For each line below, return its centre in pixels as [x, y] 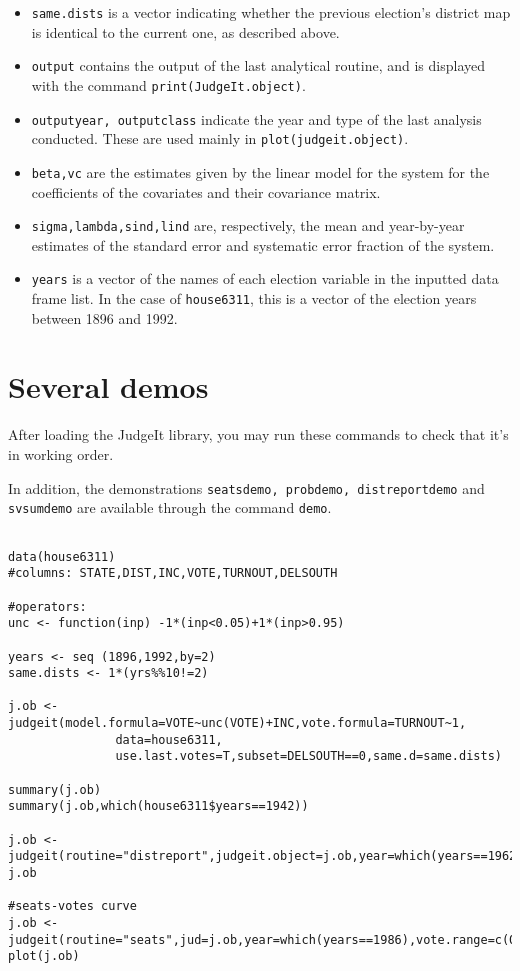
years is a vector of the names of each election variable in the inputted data [265, 278]
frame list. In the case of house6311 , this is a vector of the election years [254, 298]
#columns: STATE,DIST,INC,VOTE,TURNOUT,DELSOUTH [173, 573]
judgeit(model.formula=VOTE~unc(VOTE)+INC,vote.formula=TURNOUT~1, [237, 723]
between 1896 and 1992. [104, 317]
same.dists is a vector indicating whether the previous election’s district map [271, 12]
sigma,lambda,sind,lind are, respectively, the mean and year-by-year [248, 225]
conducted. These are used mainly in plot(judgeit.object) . [220, 138]
